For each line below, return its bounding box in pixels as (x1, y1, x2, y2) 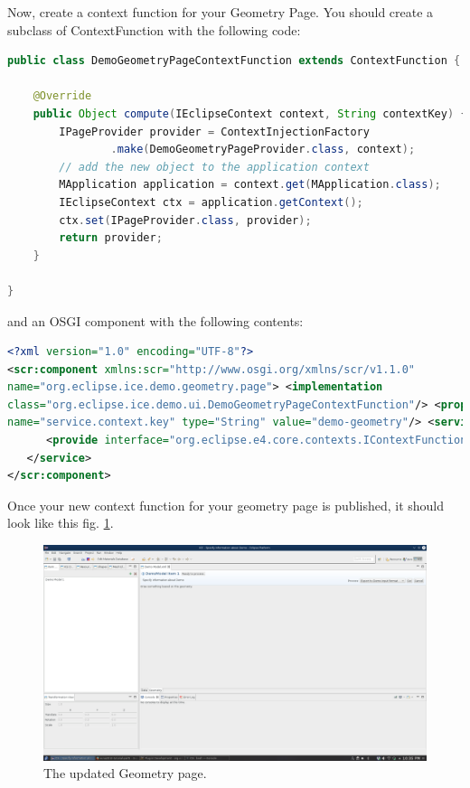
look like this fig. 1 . (7, 513, 114, 532)
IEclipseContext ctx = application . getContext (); (59, 195, 363, 209)
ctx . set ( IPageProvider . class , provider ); (59, 213, 312, 227)
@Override (33, 89, 92, 103)
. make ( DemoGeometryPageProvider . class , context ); (110, 143, 416, 156)
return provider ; (59, 231, 163, 245)
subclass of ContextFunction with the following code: (7, 20, 301, 39)
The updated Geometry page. (43, 764, 207, 783)
